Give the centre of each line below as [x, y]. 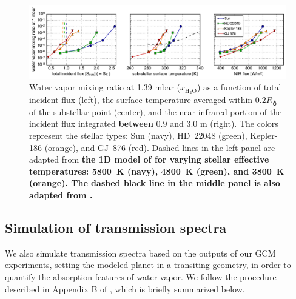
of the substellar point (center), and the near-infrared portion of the [156, 111]
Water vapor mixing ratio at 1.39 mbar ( [105, 87]
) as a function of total [239, 87]
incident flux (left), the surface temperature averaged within [141, 100]
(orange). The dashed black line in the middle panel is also [155, 183]
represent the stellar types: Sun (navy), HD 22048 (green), [138, 135]
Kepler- [264, 135]
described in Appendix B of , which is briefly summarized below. [125, 288]
